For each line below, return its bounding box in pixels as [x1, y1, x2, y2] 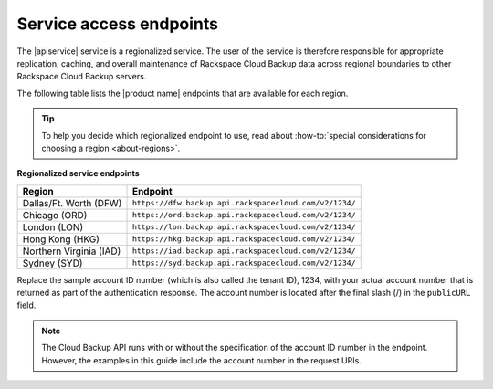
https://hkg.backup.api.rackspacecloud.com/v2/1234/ [131, 234, 356, 244]
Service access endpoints [16, 14, 219, 34]
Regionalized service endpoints [16, 168, 141, 179]
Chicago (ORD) [22, 208, 88, 221]
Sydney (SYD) [22, 257, 83, 269]
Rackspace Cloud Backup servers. [16, 71, 147, 82]
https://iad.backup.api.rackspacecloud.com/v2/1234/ [131, 247, 356, 256]
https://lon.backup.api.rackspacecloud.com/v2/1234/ [131, 222, 356, 232]
